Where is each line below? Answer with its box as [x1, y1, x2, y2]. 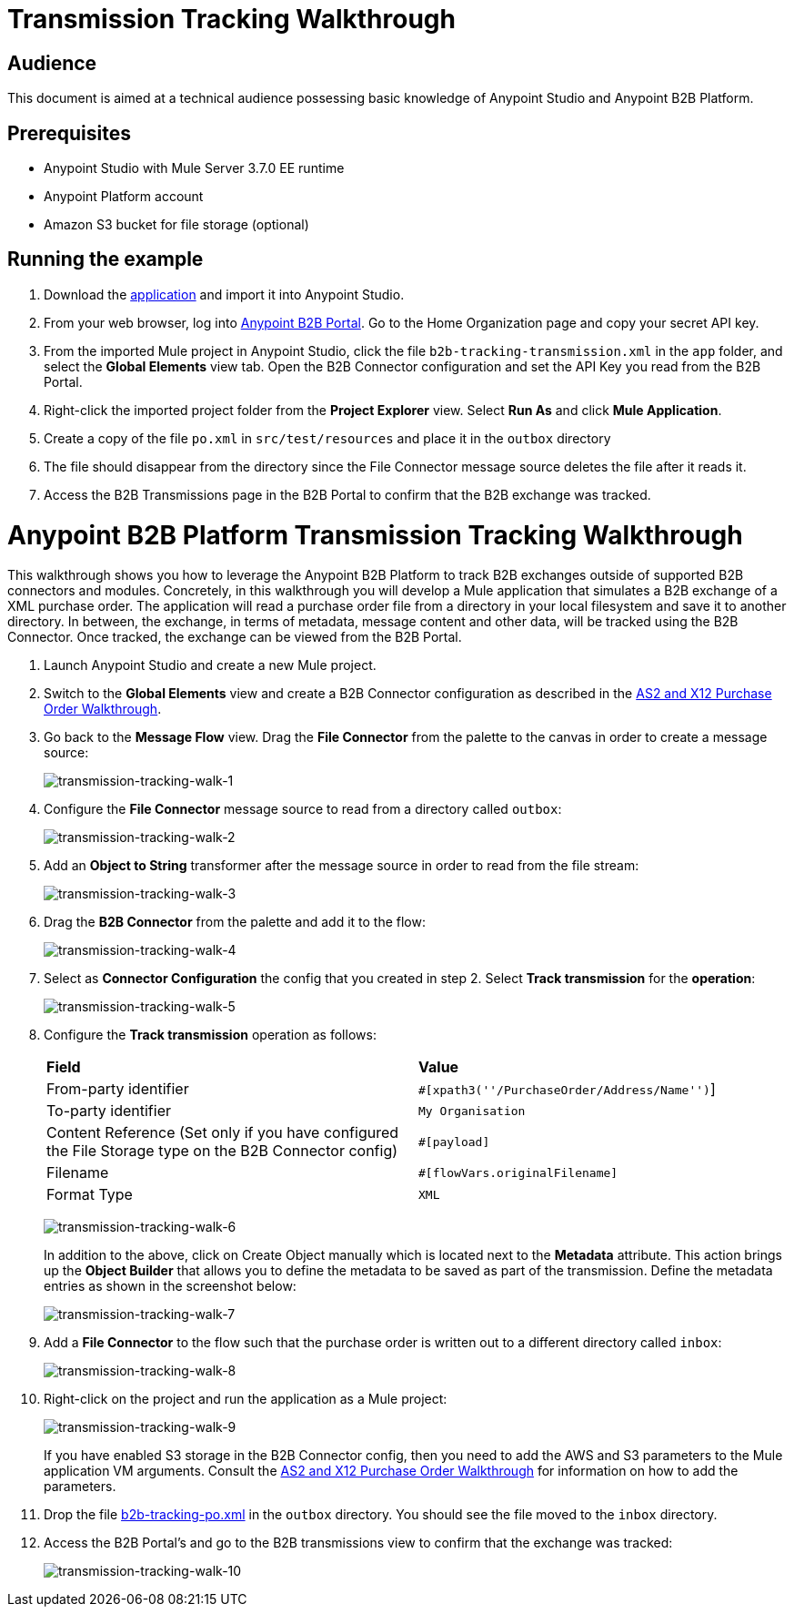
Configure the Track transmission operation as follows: [44, 1027, 377, 1043]
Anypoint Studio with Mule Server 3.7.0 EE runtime [44, 160, 345, 177]
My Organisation [418, 1103, 526, 1118]
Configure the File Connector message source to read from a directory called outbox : [44, 801, 562, 817]
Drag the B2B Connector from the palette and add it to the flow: [44, 914, 426, 930]
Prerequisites [7, 121, 131, 145]
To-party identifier [46, 1101, 171, 1121]
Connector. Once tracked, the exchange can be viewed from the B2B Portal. [7, 629, 462, 645]
